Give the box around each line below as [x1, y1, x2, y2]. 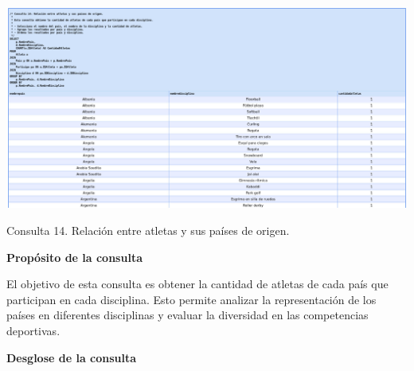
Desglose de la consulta [6, 349, 137, 365]
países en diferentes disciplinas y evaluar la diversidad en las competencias [6, 307, 369, 323]
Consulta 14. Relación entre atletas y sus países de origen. [6, 222, 290, 239]
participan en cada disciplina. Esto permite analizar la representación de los [6, 291, 377, 307]
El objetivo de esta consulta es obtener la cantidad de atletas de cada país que [6, 275, 389, 292]
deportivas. [6, 322, 61, 339]
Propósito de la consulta [6, 248, 143, 265]
